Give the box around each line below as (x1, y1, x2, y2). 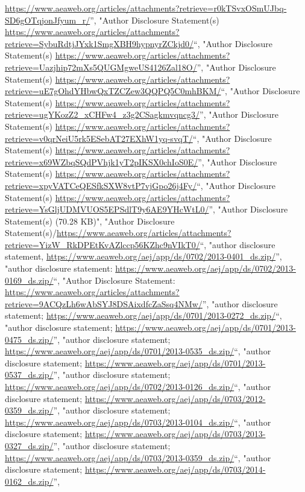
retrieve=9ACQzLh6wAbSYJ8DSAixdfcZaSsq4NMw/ (5, 297, 203, 310)
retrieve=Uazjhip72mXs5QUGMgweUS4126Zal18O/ (5, 60, 197, 73)
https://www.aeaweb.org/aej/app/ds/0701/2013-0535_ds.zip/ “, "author (5, 345, 271, 357)
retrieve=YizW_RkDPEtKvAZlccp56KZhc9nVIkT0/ (5, 238, 200, 251)
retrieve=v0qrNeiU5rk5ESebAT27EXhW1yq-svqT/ (5, 132, 193, 144)
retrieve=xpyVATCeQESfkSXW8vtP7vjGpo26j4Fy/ (5, 179, 197, 191)
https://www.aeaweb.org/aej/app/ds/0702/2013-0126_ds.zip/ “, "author (5, 380, 271, 392)
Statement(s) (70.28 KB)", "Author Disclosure (5, 214, 175, 227)
